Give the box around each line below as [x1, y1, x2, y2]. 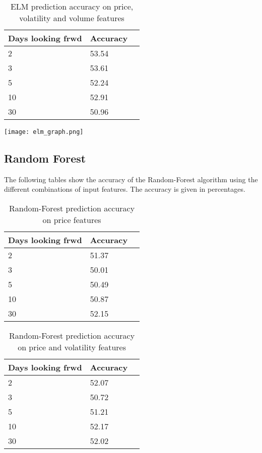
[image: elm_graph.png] [4, 128, 84, 135]
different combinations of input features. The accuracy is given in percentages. [4, 184, 245, 194]
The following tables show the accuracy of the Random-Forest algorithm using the [4, 174, 258, 184]
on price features [42, 214, 101, 226]
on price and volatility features [18, 341, 126, 353]
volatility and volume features [19, 12, 124, 24]
